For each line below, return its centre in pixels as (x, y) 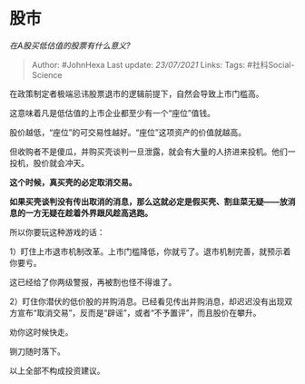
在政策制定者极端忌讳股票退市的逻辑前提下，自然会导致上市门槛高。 (137, 94)
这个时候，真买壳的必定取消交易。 (73, 182)
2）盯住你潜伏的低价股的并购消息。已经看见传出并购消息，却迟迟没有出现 (147, 301)
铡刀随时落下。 (37, 351)
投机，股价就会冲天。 (49, 162)
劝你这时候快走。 (41, 331)
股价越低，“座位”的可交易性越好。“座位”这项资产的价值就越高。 (128, 132)
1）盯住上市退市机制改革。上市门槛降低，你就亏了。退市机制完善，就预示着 (150, 251)
